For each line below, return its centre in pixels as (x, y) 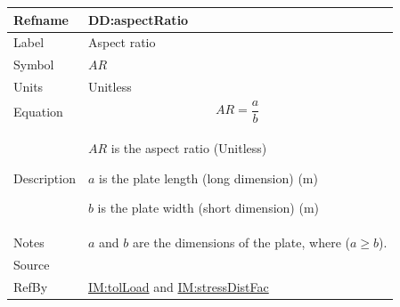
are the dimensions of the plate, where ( (241, 242)
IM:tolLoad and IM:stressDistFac (178, 286)
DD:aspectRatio (138, 19)
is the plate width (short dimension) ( (200, 208)
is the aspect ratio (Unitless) (189, 148)
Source (32, 265)
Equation (38, 111)
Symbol (34, 65)
